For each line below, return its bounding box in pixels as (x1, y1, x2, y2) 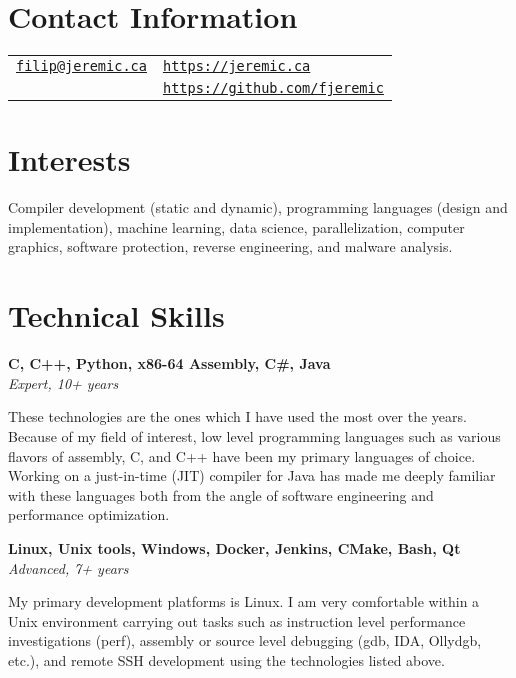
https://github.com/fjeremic (162, 80, 384, 97)
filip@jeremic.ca (16, 58, 147, 75)
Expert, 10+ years (8, 372, 119, 393)
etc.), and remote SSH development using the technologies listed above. (8, 649, 445, 670)
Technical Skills (8, 295, 225, 336)
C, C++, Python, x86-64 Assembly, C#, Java (8, 353, 331, 374)
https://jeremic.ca (162, 58, 311, 75)
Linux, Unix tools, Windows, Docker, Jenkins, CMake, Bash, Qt (8, 537, 461, 558)
